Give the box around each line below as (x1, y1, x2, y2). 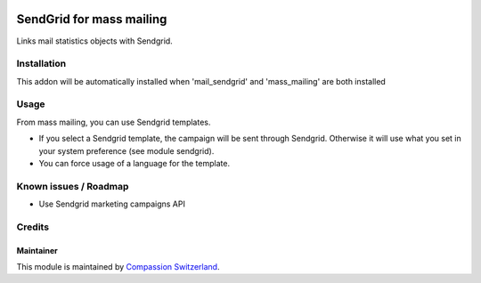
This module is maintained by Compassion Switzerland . (16, 262, 220, 272)
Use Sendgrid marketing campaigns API (38, 198, 186, 209)
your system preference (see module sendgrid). (38, 145, 215, 156)
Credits (16, 221, 49, 233)
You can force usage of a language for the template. (38, 158, 231, 168)
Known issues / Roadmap (16, 180, 129, 192)
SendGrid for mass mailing (16, 12, 167, 27)
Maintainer (16, 245, 58, 255)
